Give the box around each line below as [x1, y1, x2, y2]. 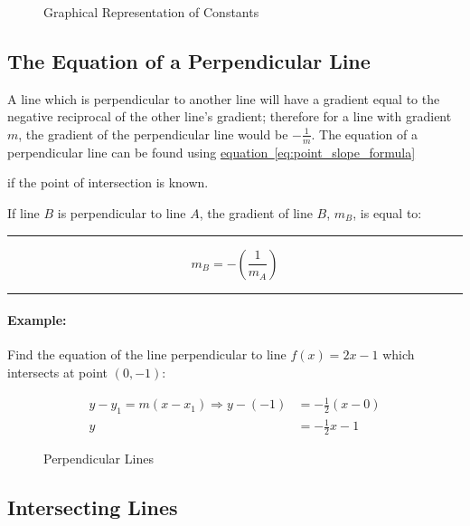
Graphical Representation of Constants [43, 3, 259, 21]
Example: [7, 311, 67, 330]
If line [7, 204, 40, 222]
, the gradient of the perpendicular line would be [18, 124, 288, 143]
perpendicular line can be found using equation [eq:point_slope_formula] [7, 142, 416, 161]
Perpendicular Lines [43, 449, 154, 468]
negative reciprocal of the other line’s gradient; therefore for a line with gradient [7, 107, 452, 126]
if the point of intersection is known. [7, 173, 209, 192]
